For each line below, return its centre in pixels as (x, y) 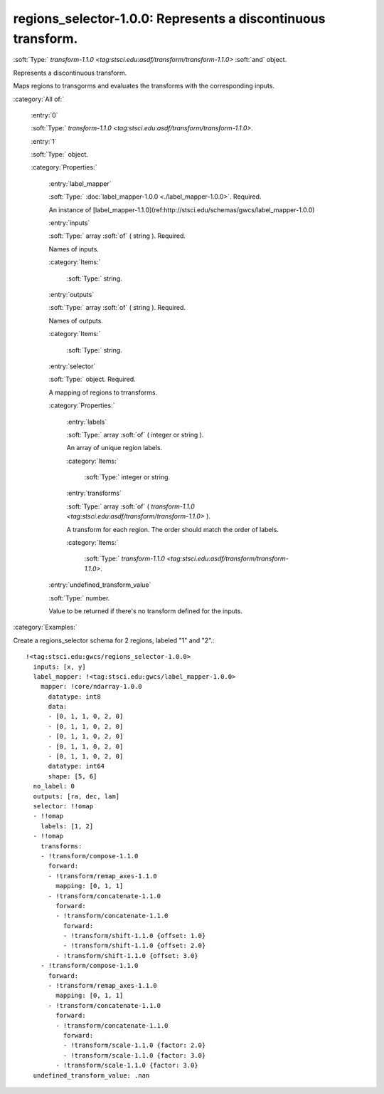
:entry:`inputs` (69, 223)
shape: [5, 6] (73, 776)
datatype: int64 (76, 766)
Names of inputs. (74, 249)
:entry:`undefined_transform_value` (100, 585)
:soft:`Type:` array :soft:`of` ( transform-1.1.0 (130, 506)
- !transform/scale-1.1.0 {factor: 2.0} (134, 1046)
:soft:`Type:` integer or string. (127, 477)
